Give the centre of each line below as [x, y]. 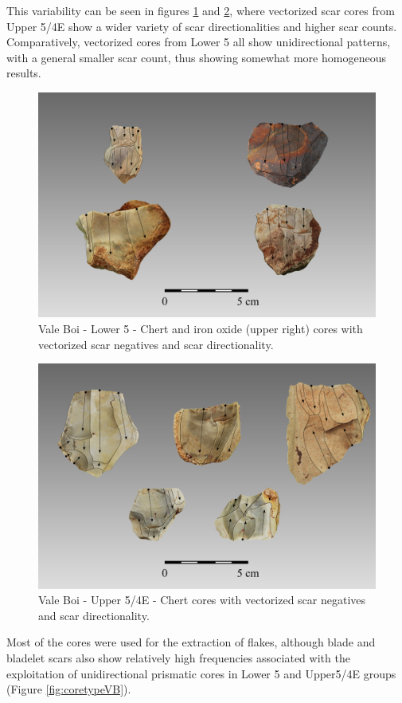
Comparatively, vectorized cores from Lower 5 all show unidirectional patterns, [199, 42]
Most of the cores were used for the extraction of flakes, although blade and [191, 642]
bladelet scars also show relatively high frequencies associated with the [178, 657]
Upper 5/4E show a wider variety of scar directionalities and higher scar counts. [202, 26]
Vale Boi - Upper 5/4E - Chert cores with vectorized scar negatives [202, 600]
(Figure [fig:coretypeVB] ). [69, 689]
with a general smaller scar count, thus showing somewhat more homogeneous [196, 57]
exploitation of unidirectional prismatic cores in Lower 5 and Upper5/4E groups [201, 673]
